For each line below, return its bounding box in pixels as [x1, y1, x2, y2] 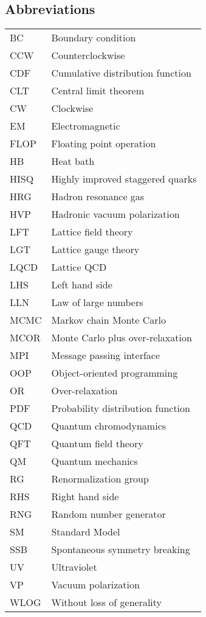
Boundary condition [51, 30, 136, 44]
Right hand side [51, 489, 119, 503]
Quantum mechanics [51, 454, 138, 468]
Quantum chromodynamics [51, 419, 167, 433]
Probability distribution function [51, 401, 190, 415]
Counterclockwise [51, 48, 125, 62]
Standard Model [51, 525, 120, 539]
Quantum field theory [51, 436, 143, 450]
